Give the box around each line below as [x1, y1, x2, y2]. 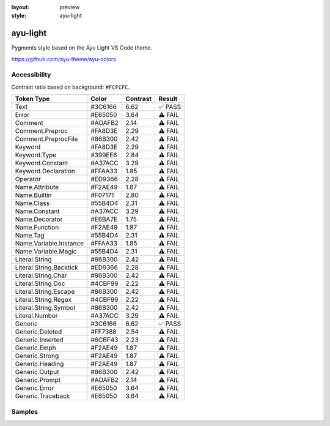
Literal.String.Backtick [15, 263, 79, 272]
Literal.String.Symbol [15, 304, 76, 312]
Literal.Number [15, 312, 58, 320]
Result [158, 95, 178, 103]
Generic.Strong [15, 352, 59, 361]
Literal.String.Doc [15, 279, 65, 288]
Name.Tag [15, 231, 45, 240]
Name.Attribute [15, 183, 59, 192]
